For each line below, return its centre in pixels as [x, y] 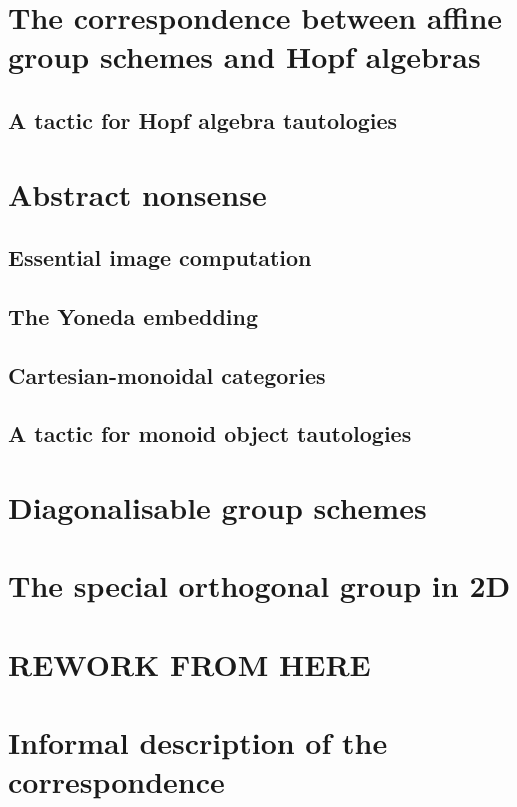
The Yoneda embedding [133, 315]
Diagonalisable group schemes [217, 507]
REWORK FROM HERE [189, 663]
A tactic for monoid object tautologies [210, 433]
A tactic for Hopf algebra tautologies [203, 119]
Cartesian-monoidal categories [167, 374]
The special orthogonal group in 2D [259, 585]
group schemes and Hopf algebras [244, 56]
